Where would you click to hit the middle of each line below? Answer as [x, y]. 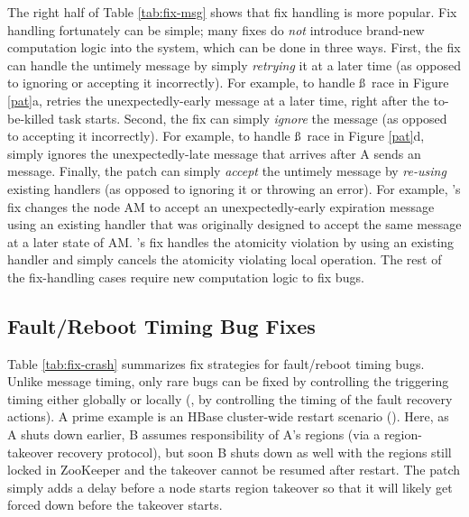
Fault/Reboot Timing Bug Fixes [161, 325]
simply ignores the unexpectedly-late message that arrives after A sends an [214, 153]
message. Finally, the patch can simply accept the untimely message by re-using [227, 171]
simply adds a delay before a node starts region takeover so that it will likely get [230, 487]
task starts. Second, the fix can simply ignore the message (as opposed [253, 118]
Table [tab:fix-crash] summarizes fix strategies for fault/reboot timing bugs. [216, 363]
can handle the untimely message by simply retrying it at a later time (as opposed [234, 65]
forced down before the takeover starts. [115, 505]
